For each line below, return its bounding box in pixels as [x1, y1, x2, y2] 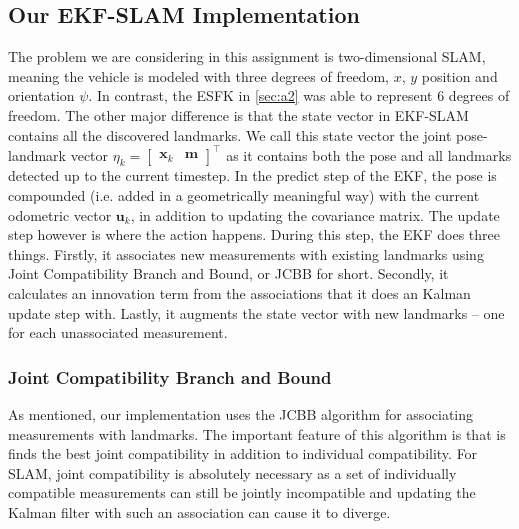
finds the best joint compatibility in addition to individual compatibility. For [8, 443, 478, 464]
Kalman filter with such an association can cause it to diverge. [8, 502, 391, 522]
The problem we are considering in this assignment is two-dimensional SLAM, [8, 46, 486, 67]
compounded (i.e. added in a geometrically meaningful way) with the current [8, 185, 480, 206]
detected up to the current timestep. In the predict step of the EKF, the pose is [8, 165, 497, 186]
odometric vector [8, 204, 112, 225]
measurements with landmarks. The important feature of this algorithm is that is [8, 423, 506, 444]
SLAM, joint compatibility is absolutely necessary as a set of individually [8, 462, 457, 483]
